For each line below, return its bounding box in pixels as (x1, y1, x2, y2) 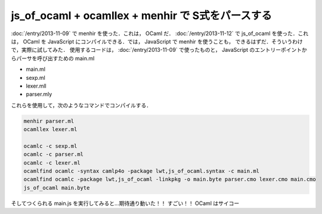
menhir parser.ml (23, 117, 75, 125)
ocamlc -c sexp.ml (23, 142, 78, 149)
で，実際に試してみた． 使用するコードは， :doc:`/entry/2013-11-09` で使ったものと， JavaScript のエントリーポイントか (11, 46, 307, 54)
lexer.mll (26, 82, 47, 89)
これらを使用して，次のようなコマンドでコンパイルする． (11, 101, 152, 108)
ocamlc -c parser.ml (23, 151, 83, 158)
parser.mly (26, 91, 52, 98)
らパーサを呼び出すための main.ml (11, 54, 95, 62)
